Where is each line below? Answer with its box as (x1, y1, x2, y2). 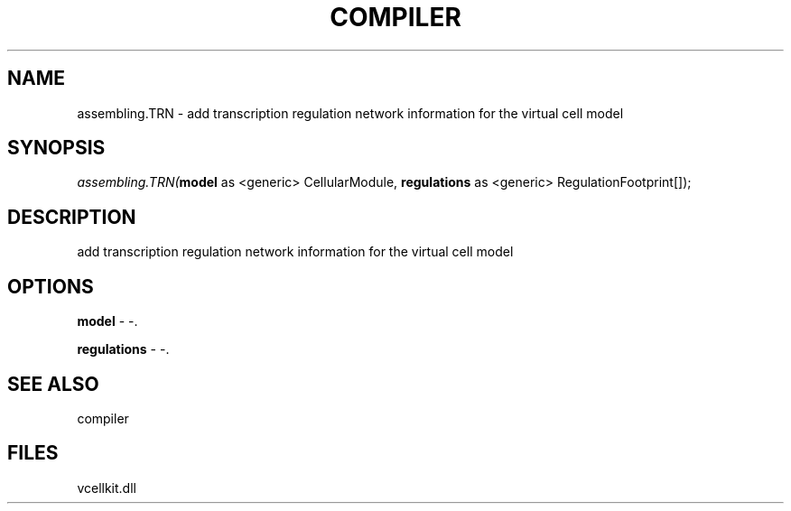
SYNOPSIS (7, 136, 106, 160)
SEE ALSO (7, 372, 99, 395)
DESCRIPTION (7, 205, 136, 228)
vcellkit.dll (77, 479, 136, 496)
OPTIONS (7, 274, 94, 298)
